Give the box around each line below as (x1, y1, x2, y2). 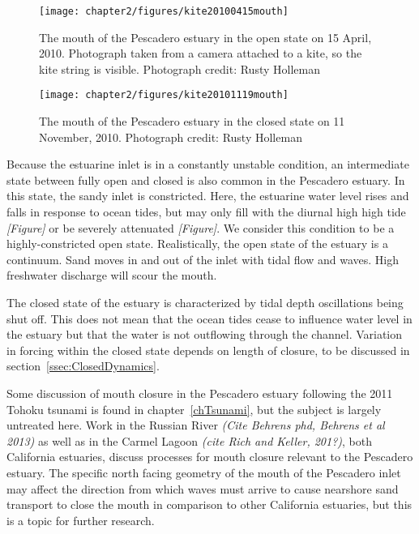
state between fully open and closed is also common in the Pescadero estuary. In (6, 171, 405, 188)
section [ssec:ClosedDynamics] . (6, 357, 160, 374)
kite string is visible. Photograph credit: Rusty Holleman (39, 60, 320, 77)
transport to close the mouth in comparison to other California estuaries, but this (6, 496, 413, 513)
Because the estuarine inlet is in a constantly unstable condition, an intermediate (6, 156, 409, 173)
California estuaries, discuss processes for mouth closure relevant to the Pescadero (6, 448, 413, 465)
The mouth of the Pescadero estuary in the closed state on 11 (39, 113, 345, 130)
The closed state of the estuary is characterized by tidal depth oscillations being (6, 294, 404, 311)
